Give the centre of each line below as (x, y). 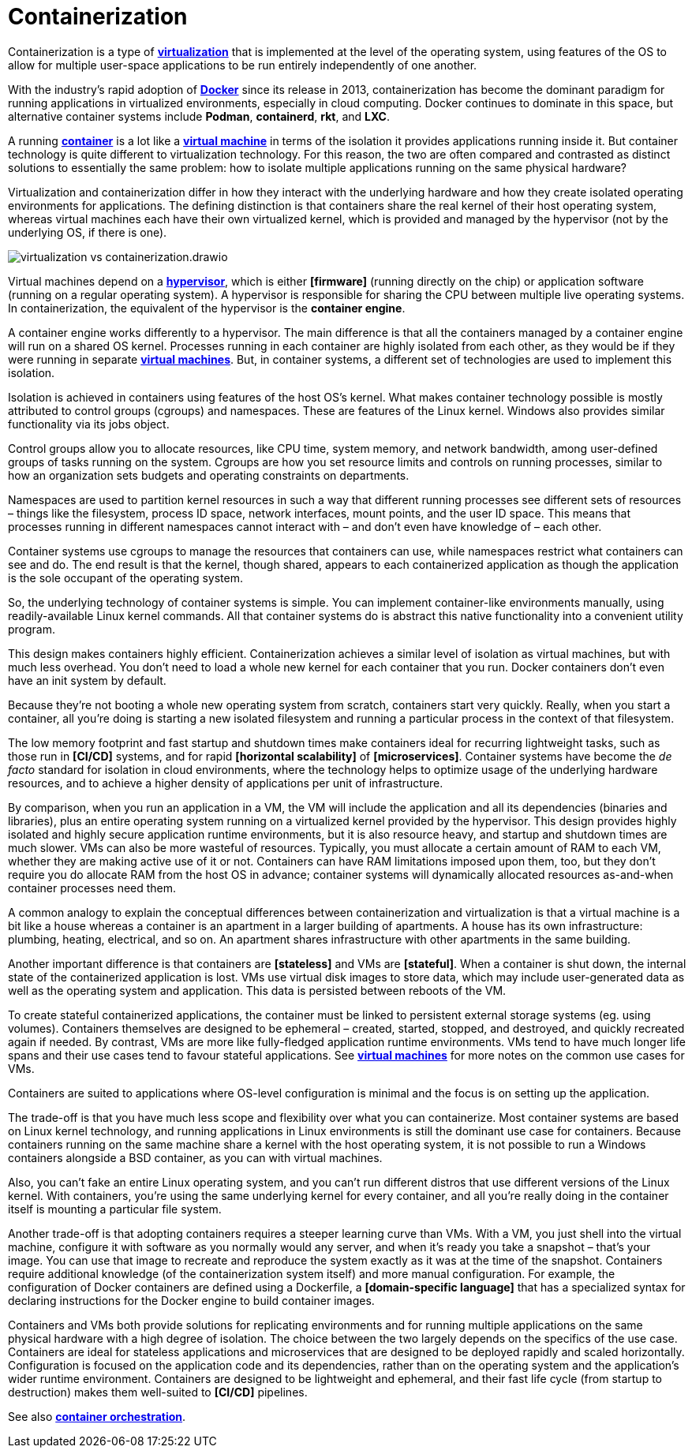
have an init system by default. (87, 680)
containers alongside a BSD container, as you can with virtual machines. (195, 1157)
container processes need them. (92, 888)
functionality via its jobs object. (89, 424)
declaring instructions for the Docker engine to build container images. (191, 1300)
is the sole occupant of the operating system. (126, 577)
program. (32, 629)
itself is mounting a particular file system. (115, 1209)
